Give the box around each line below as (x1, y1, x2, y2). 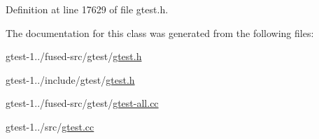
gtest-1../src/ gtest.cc (6, 119, 94, 133)
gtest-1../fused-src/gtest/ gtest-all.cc (6, 96, 159, 110)
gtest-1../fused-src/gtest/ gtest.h (6, 49, 142, 64)
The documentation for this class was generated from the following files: (6, 25, 314, 40)
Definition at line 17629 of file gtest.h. (6, 2, 169, 16)
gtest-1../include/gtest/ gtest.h (6, 72, 135, 87)
